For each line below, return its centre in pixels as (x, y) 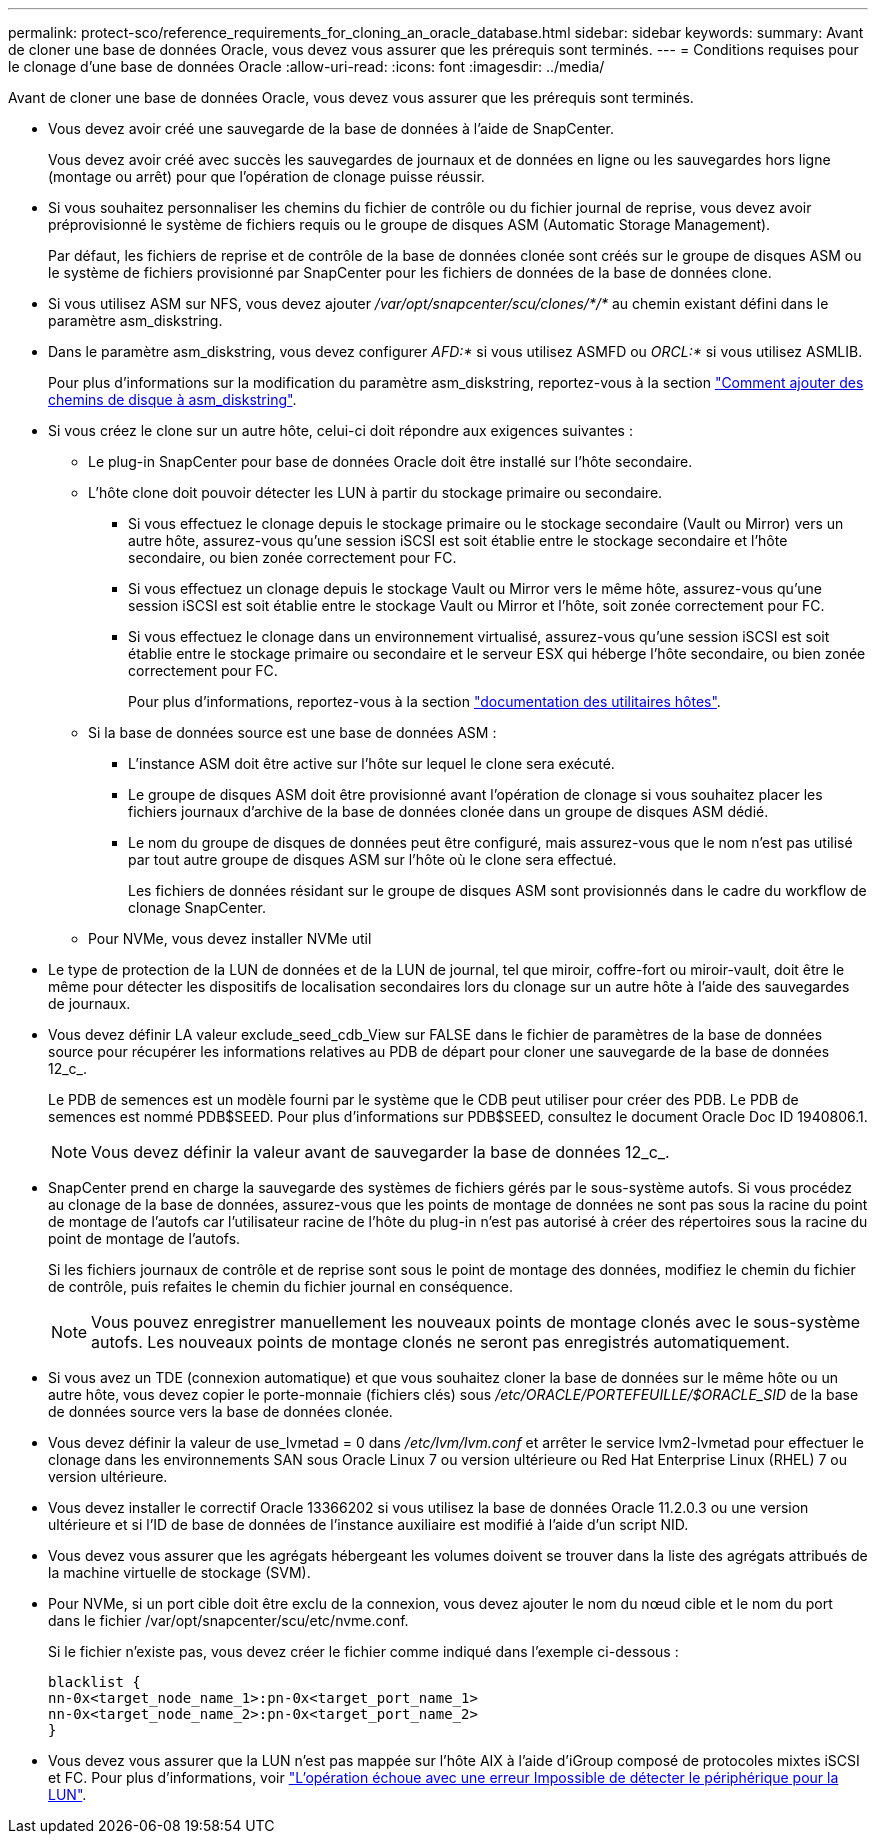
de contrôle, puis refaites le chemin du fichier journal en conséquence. (281, 1286)
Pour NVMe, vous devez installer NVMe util (230, 938)
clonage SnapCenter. (197, 907)
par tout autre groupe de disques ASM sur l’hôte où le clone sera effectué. (372, 859)
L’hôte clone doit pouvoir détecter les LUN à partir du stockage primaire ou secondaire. (375, 492)
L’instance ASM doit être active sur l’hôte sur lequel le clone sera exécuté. (371, 763)
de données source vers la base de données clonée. (220, 1411)
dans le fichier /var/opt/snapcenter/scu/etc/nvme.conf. (228, 1620)
